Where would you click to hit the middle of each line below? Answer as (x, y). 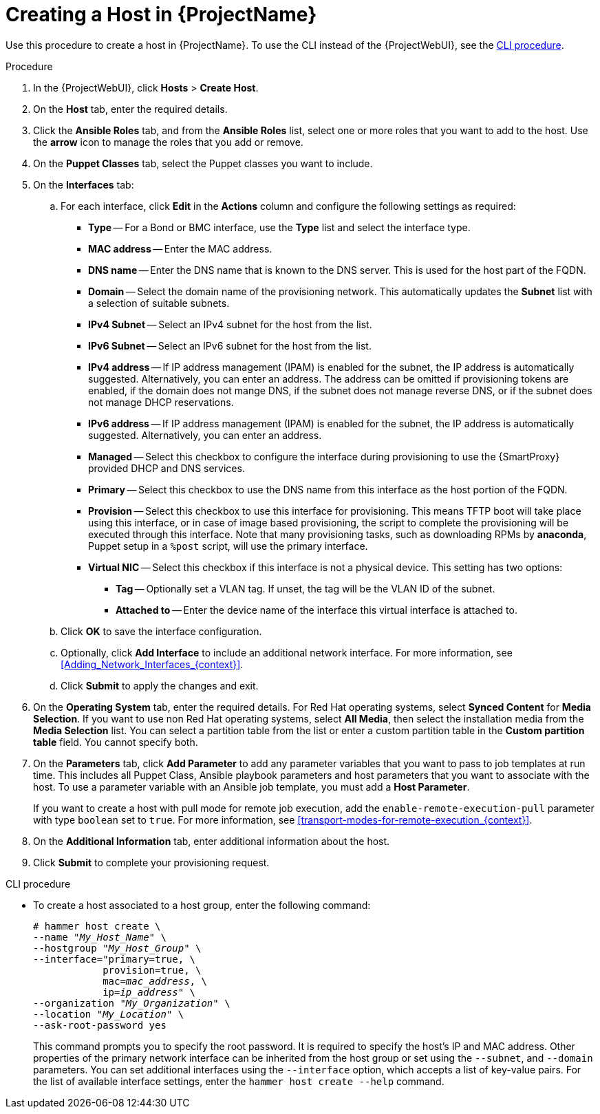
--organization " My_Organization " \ (132, 1003)
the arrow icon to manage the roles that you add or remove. (168, 142)
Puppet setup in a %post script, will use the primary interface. (228, 546)
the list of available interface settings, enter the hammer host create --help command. (239, 1081)
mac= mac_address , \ (155, 981)
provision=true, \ (152, 970)
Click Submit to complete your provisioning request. (151, 862)
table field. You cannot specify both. (116, 742)
